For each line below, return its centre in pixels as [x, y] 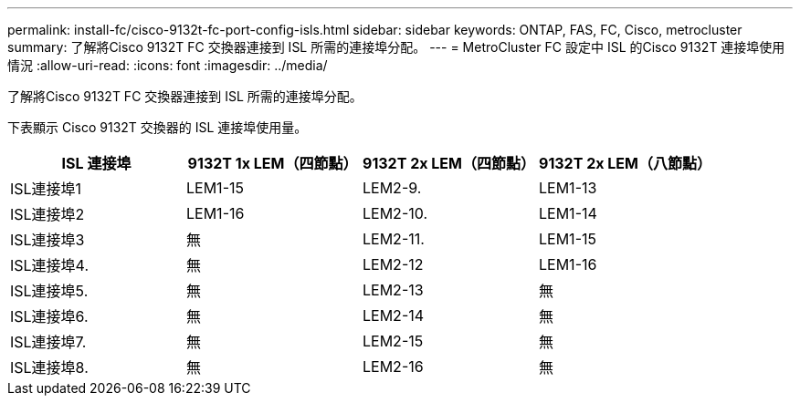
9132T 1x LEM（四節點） [273, 163]
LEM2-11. [394, 239]
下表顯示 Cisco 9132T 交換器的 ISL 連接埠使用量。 [158, 127]
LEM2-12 [393, 264]
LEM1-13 [568, 188]
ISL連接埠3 [47, 240]
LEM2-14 [394, 315]
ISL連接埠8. [49, 367]
